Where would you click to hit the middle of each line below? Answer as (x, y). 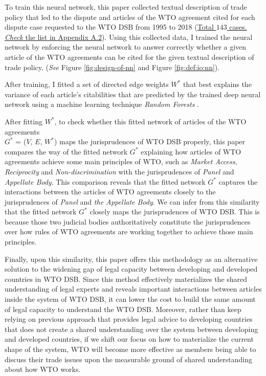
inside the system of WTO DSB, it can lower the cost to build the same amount (130, 299)
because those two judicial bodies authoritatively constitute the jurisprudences (128, 221)
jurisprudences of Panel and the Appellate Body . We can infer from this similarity (132, 201)
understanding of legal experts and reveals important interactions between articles (133, 289)
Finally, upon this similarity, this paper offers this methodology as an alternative (131, 259)
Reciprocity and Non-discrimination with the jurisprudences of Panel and (119, 171)
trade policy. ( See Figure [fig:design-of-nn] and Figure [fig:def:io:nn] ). (112, 67)
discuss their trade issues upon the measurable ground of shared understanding (128, 359)
